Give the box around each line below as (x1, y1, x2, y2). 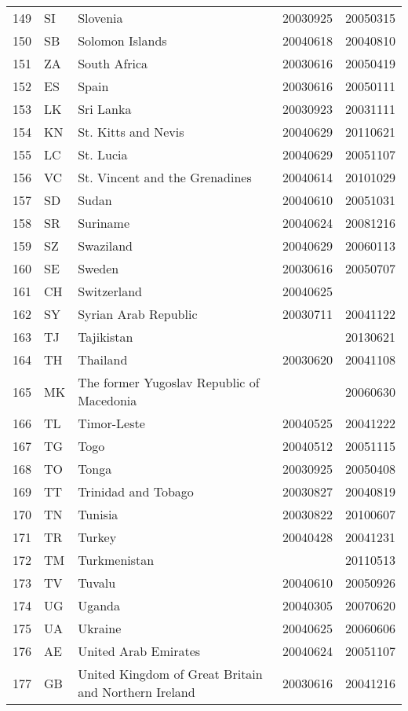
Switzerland (78, 282, 142, 300)
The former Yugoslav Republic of (78, 373, 260, 391)
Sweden (78, 259, 119, 277)
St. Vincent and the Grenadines (78, 168, 252, 186)
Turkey (78, 528, 117, 546)
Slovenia (78, 9, 123, 27)
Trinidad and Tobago (78, 482, 194, 500)
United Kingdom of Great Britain (78, 665, 263, 683)
